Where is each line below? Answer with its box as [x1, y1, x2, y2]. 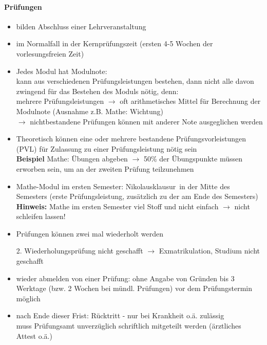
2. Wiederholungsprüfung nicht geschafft [16, 245, 143, 256]
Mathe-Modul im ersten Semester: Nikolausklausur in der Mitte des [16, 180, 230, 191]
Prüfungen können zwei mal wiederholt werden [16, 228, 163, 239]
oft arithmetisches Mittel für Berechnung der [120, 96, 261, 106]
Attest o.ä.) [16, 330, 52, 341]
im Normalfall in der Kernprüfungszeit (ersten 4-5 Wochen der [16, 38, 213, 49]
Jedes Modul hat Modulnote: [16, 65, 107, 76]
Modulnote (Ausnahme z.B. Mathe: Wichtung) [16, 105, 163, 116]
